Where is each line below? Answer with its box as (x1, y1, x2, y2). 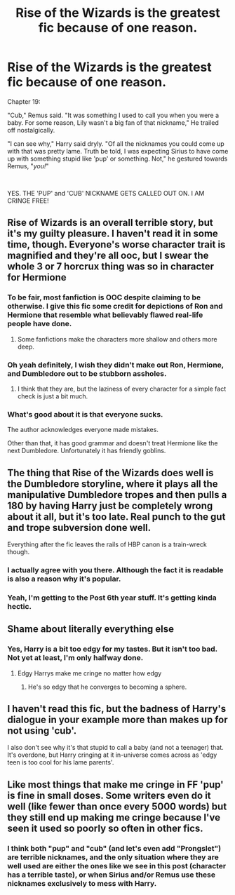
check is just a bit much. (17, 391, 88, 401)
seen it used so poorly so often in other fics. (7, 822, 203, 834)
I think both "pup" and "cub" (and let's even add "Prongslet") (7, 843, 222, 853)
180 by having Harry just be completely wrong (7, 499, 213, 511)
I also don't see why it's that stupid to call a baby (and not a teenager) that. (7, 743, 224, 752)
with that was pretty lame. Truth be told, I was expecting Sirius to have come (7, 147, 229, 155)
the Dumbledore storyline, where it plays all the (7, 478, 219, 490)
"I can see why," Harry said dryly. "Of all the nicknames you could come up (7, 139, 224, 148)
